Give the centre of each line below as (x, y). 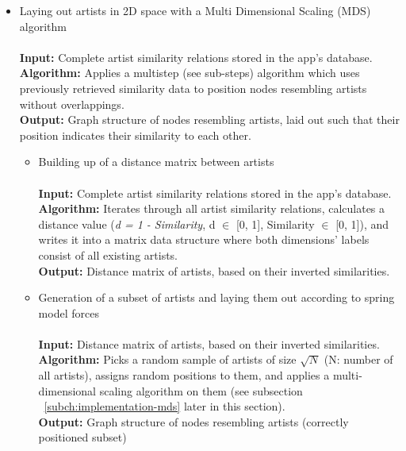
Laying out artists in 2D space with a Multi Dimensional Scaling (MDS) (195, 10)
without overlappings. (72, 104)
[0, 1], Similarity (275, 224)
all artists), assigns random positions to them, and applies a (184, 375)
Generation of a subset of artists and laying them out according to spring (216, 297)
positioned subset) (82, 437)
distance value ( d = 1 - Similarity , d (127, 224)
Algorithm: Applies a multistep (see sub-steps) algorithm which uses (190, 73)
